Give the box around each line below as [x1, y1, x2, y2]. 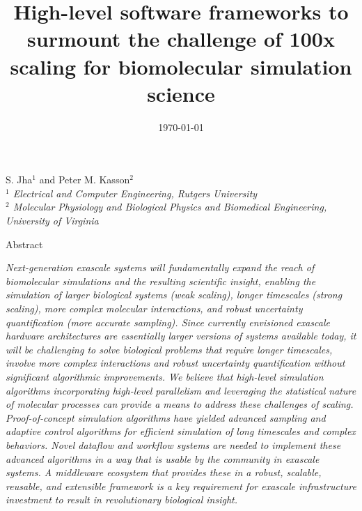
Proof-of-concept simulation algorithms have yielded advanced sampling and [6, 410, 326, 425]
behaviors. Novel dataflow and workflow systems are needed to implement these [6, 437, 341, 452]
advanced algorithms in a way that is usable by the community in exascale [6, 451, 320, 466]
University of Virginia [6, 213, 99, 228]
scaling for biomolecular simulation [10, 52, 352, 80]
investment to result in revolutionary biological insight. [6, 492, 237, 507]
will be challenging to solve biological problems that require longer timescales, [6, 342, 333, 356]
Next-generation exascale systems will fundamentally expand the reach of [6, 260, 315, 275]
